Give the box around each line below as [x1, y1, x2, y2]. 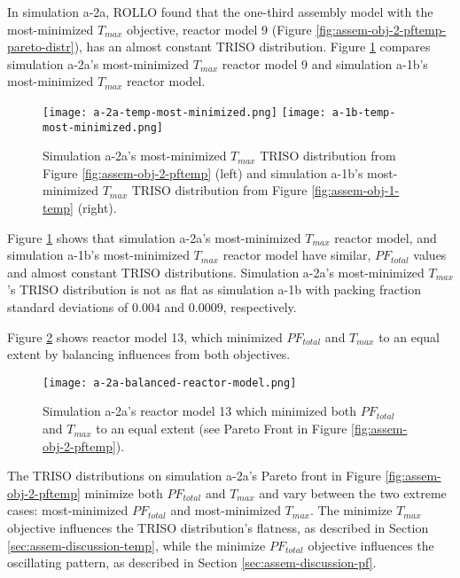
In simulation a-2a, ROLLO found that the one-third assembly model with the [7, 3, 433, 20]
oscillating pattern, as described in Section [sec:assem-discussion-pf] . [7, 553, 377, 572]
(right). [77, 199, 117, 217]
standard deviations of [7, 298, 129, 316]
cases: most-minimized [7, 501, 129, 519]
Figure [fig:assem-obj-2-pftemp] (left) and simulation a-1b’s [43, 163, 363, 182]
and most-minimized [170, 501, 281, 519]
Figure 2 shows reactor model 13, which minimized [7, 327, 283, 346]
